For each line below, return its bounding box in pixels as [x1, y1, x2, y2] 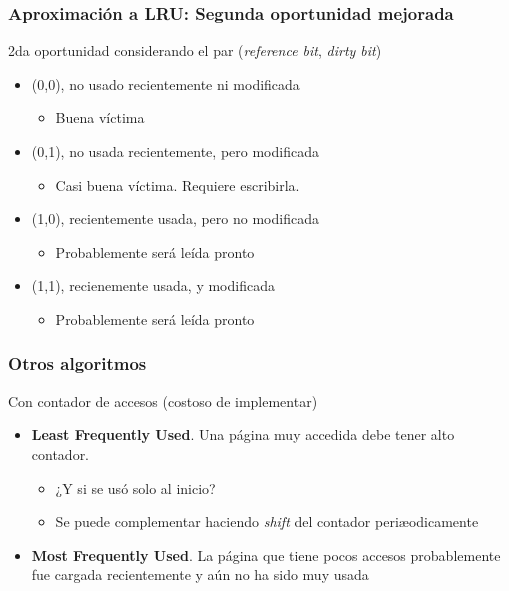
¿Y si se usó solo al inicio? [55, 477, 216, 498]
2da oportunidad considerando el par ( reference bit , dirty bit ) [8, 40, 382, 61]
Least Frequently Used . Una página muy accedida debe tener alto [31, 424, 455, 445]
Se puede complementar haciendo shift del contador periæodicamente [55, 511, 479, 532]
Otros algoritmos [8, 351, 147, 376]
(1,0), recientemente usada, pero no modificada [31, 208, 319, 229]
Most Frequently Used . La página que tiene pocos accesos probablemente [31, 544, 501, 565]
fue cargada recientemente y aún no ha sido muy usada [31, 564, 369, 585]
